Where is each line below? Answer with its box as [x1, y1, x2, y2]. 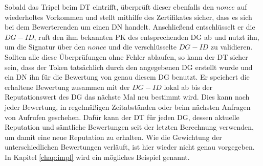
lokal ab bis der [164, 81, 213, 92]
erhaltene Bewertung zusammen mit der [5, 81, 130, 92]
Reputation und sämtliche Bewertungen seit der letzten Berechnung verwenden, [5, 122, 254, 132]
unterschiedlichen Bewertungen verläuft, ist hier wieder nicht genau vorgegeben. [5, 141, 255, 152]
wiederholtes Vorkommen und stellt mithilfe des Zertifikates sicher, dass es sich [5, 11, 252, 22]
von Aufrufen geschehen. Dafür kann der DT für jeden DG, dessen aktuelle [5, 111, 239, 122]
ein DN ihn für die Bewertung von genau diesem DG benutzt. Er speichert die [5, 72, 250, 82]
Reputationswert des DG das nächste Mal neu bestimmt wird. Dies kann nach [5, 91, 250, 102]
